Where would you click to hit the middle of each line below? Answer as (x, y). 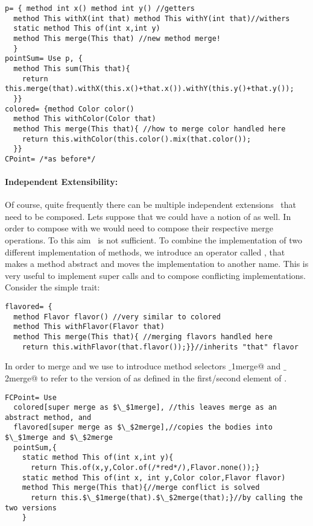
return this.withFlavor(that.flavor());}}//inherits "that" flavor (160, 347)
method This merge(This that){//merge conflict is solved (141, 488)
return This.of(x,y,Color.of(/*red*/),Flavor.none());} (145, 468)
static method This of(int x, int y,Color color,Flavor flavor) (154, 477)
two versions (31, 508)
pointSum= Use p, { (44, 59)
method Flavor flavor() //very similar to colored (117, 317)
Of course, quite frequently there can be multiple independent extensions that (150, 205)
